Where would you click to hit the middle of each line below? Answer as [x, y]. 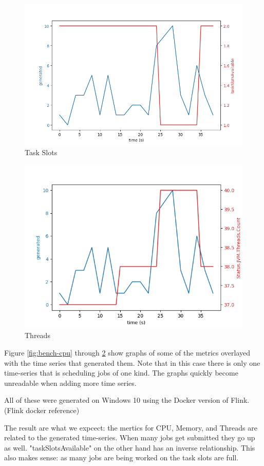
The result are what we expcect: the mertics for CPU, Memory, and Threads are [131, 427]
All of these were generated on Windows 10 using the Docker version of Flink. [127, 400]
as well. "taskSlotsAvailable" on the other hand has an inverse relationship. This [130, 447]
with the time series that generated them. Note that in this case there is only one [132, 362]
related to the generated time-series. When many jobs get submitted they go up [130, 437]
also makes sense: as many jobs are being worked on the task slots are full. [121, 458]
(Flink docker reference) [42, 410]
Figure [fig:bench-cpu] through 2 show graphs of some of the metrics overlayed [127, 352]
